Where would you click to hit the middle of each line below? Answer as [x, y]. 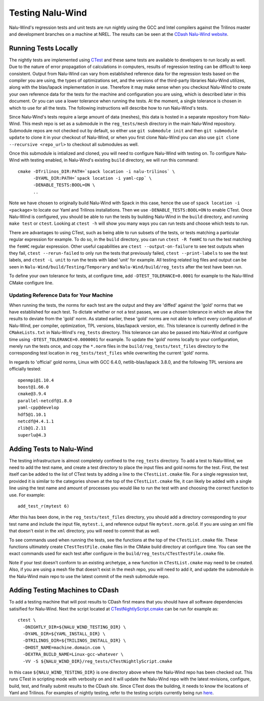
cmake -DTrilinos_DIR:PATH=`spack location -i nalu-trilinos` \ [97, 171]
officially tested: [25, 369]
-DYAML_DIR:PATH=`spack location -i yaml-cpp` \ [92, 178]
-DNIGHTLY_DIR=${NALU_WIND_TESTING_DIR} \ [75, 627]
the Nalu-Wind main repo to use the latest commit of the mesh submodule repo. [89, 576]
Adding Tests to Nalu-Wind [51, 449]
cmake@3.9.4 [32, 394]
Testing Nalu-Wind [48, 13]
